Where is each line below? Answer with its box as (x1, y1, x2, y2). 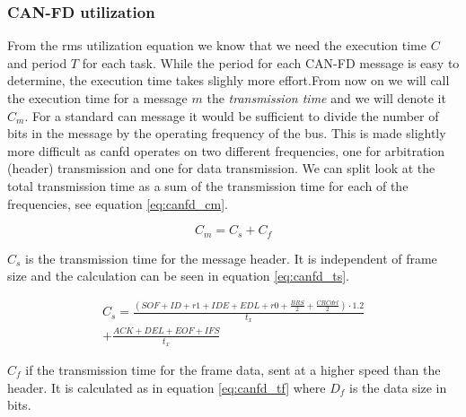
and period (7, 53, 67, 72)
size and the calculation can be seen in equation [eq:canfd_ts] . (7, 266, 349, 285)
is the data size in (349, 378, 447, 396)
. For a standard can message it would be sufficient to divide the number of (24, 106, 439, 125)
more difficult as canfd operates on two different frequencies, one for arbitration (7, 141, 445, 160)
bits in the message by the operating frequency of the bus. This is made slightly (7, 124, 446, 143)
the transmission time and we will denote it (207, 89, 446, 107)
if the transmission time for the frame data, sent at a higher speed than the (25, 360, 441, 378)
